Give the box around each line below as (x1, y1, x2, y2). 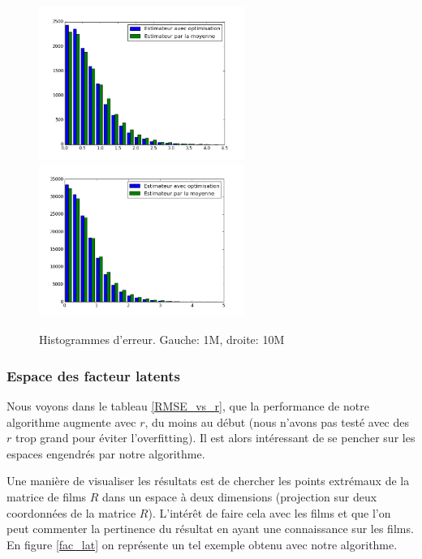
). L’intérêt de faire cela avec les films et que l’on (148, 504, 391, 521)
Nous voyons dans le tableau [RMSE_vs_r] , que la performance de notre (6, 397, 369, 414)
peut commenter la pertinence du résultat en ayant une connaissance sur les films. (6, 520, 414, 537)
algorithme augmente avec (6, 413, 136, 430)
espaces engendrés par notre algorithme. (6, 445, 205, 462)
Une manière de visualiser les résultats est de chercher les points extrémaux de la (6, 472, 410, 489)
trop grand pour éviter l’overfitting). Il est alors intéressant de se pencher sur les (15, 429, 416, 446)
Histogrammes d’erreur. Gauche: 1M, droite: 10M (39, 331, 285, 348)
